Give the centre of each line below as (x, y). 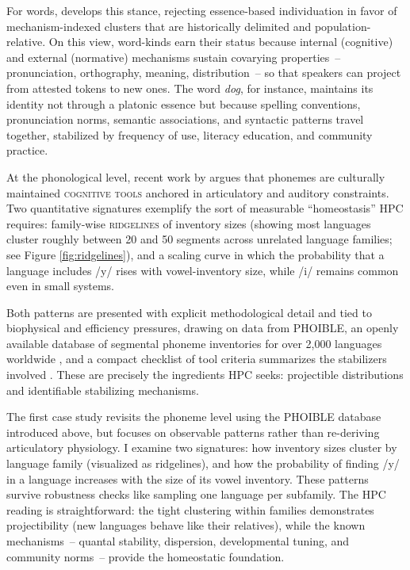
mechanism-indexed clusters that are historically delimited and (159, 26)
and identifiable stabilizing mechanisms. (103, 390)
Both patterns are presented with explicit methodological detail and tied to (189, 312)
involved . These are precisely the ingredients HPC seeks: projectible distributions (205, 375)
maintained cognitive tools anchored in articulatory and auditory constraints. (198, 192)
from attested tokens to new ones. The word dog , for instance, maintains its (190, 88)
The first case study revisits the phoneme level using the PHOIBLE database (194, 417)
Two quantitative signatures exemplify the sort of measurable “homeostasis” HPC (205, 208)
